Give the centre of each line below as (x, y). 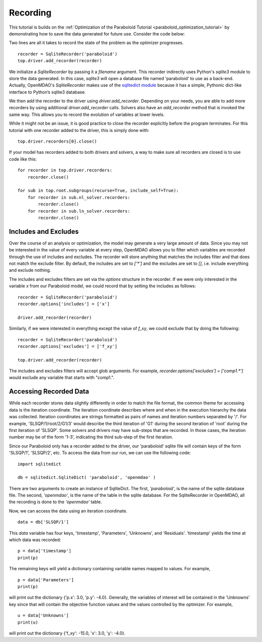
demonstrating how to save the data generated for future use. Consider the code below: (97, 33)
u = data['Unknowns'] (43, 616)
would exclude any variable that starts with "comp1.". (62, 378)
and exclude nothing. (30, 270)
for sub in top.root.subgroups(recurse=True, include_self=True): (98, 191)
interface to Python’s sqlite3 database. (47, 92)
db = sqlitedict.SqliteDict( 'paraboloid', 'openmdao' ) (87, 477)
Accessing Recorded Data (49, 391)
